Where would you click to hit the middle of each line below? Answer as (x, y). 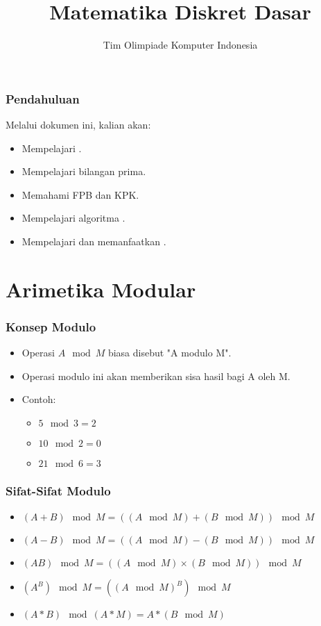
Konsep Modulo (51, 326)
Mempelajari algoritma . (73, 218)
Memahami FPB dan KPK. (80, 194)
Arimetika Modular (101, 289)
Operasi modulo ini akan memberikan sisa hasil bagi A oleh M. (156, 376)
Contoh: (39, 399)
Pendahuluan (43, 98)
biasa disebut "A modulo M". (170, 353)
